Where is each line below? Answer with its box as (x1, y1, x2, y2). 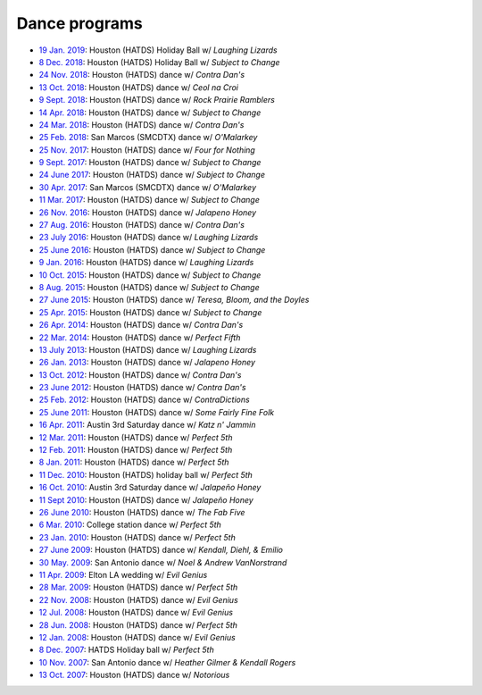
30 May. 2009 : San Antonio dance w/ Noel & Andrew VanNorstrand (38, 557, 287, 567)
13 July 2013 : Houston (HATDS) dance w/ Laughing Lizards (38, 344, 257, 355)
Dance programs (16, 13, 143, 33)
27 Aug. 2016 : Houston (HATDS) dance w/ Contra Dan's (38, 220, 245, 230)
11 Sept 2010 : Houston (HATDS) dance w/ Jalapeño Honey (38, 494, 253, 505)
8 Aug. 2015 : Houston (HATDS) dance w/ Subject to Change (38, 281, 260, 292)
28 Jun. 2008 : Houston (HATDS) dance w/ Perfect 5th (38, 619, 238, 630)
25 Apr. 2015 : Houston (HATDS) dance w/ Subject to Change (38, 306, 262, 317)
